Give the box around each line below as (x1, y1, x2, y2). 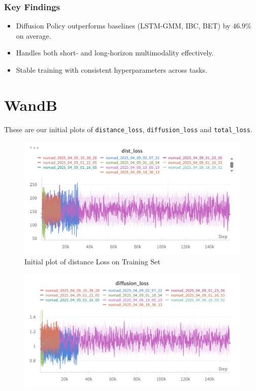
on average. (16, 30, 51, 41)
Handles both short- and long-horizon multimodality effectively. (16, 47, 214, 58)
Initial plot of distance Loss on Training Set (24, 256, 161, 267)
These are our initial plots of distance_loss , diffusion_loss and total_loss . (4, 124, 252, 134)
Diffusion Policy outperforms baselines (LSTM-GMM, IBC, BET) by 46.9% (16, 20, 251, 31)
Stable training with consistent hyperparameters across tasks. (16, 65, 207, 75)
